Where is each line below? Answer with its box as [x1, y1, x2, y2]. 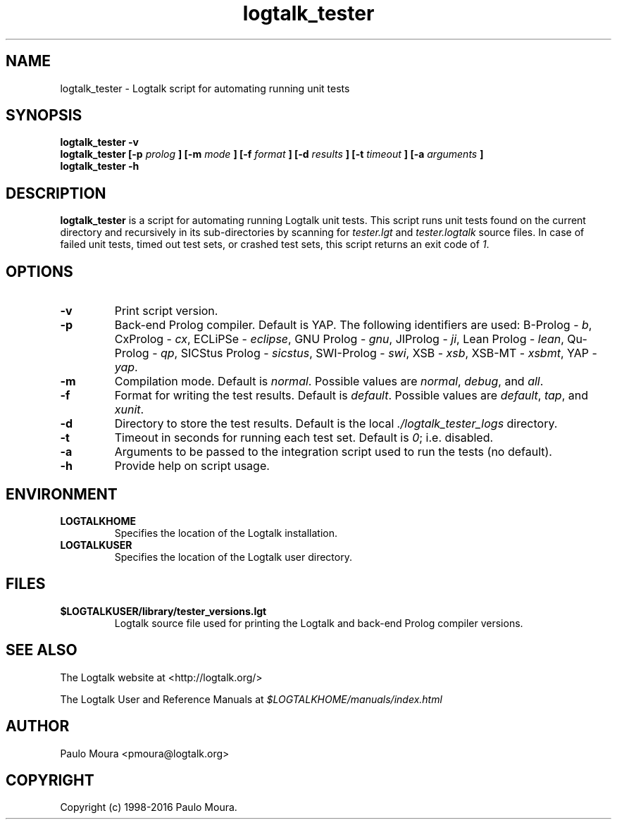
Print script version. [114, 304, 218, 318]
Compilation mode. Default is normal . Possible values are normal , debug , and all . [114, 374, 544, 389]
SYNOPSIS [6, 106, 82, 125]
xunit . [114, 402, 144, 417]
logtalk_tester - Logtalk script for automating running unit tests [60, 82, 350, 94]
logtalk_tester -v [60, 136, 139, 149]
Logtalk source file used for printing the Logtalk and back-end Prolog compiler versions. [114, 616, 523, 629]
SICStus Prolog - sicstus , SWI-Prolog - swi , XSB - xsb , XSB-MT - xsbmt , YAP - [180, 346, 597, 361]
